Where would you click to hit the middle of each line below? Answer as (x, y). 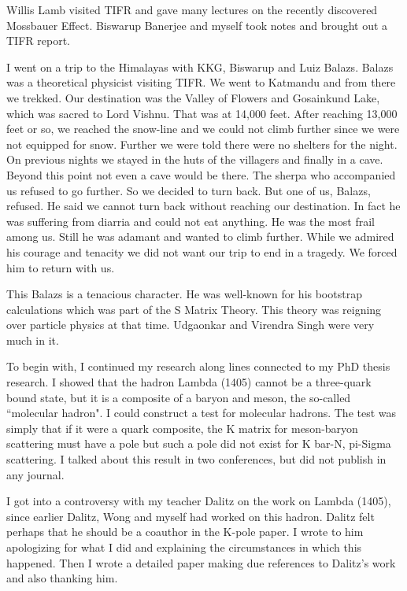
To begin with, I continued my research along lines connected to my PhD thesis (198, 366)
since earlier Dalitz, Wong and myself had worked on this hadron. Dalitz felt (191, 516)
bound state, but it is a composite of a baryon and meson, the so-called (179, 397)
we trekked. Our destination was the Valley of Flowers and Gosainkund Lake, (193, 97)
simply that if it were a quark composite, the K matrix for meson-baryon (182, 428)
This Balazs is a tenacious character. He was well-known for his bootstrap (184, 294)
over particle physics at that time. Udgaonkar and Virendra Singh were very (191, 325)
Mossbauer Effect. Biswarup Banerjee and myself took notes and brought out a (197, 25)
